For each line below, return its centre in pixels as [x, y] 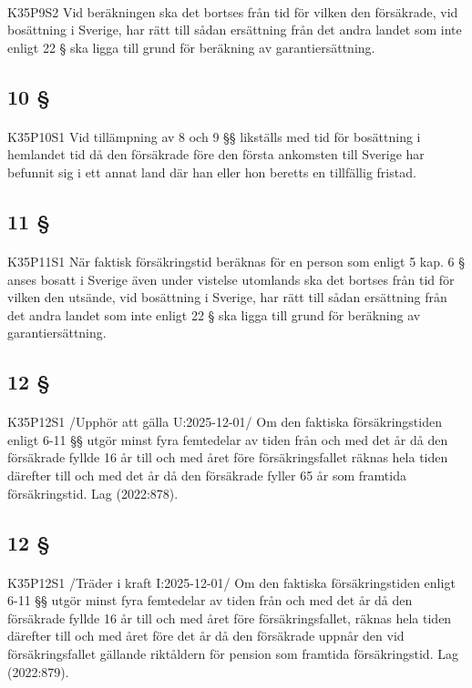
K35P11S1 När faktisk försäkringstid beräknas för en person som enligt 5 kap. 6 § [236, 261]
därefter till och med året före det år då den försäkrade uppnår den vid [206, 636]
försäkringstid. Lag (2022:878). [93, 493]
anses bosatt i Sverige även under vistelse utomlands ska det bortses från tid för [231, 279]
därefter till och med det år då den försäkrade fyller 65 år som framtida [207, 476]
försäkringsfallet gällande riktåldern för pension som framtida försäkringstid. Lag [233, 653]
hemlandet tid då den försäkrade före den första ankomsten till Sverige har [216, 154]
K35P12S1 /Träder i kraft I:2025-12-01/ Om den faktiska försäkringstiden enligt [231, 582]
